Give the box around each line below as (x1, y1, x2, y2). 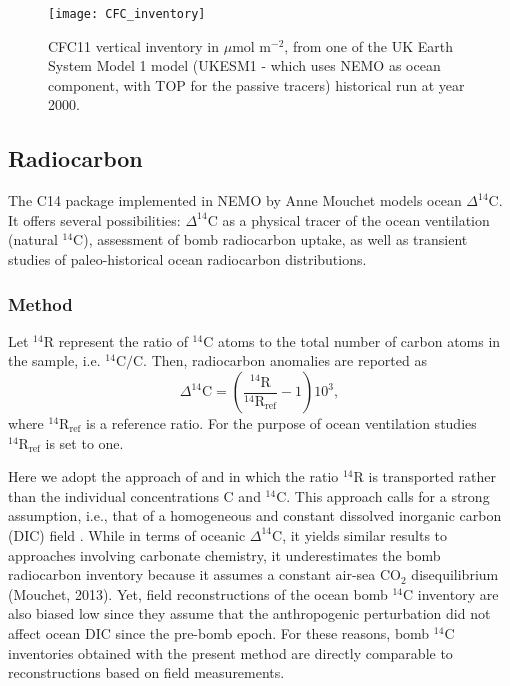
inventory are (417, 583, 499, 604)
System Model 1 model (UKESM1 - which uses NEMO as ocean (48, 55, 441, 76)
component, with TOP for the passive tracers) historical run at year (48, 74, 465, 95)
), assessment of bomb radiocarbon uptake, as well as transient (83, 229, 468, 250)
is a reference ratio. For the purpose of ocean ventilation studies (86, 413, 477, 434)
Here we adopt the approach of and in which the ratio (8, 466, 339, 487)
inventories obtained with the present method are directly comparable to (8, 642, 453, 663)
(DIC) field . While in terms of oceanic (8, 524, 246, 545)
